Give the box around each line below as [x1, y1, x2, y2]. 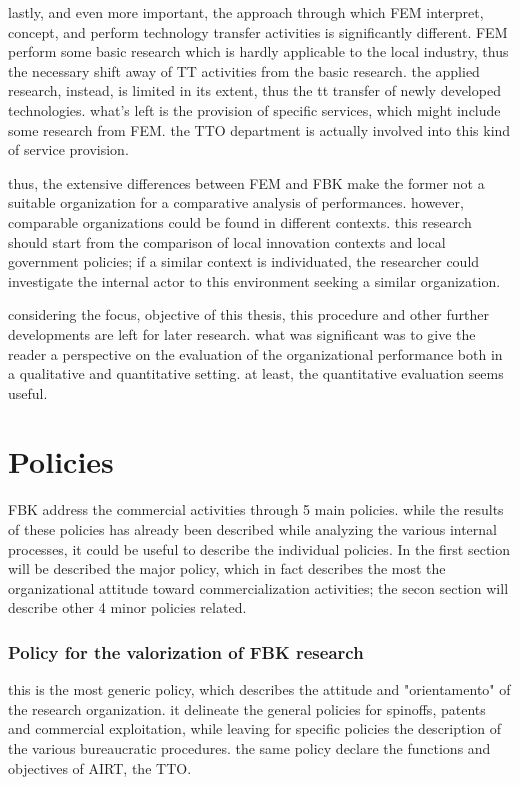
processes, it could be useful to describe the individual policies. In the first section [8, 538, 511, 559]
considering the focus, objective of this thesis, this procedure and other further [8, 304, 490, 325]
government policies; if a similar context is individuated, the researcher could [8, 251, 480, 272]
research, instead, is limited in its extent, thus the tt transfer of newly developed [8, 80, 501, 101]
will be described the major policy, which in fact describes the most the [8, 558, 446, 579]
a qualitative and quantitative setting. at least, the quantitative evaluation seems [8, 363, 504, 384]
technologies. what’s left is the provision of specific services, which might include [8, 99, 501, 120]
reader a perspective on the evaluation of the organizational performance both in [8, 343, 503, 364]
